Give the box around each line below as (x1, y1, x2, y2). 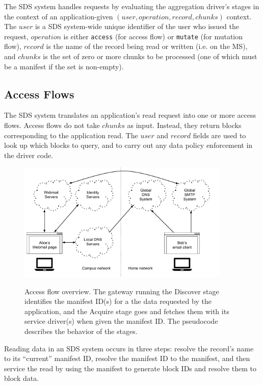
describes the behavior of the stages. (24, 326, 138, 336)
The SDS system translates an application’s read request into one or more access (4, 110, 256, 120)
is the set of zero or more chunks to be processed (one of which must (43, 51, 257, 62)
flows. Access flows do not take (4, 120, 100, 131)
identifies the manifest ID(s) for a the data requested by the (24, 296, 212, 306)
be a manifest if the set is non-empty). (4, 61, 124, 71)
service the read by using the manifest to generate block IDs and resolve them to (4, 363, 256, 373)
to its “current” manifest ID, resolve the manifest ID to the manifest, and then (4, 353, 250, 364)
